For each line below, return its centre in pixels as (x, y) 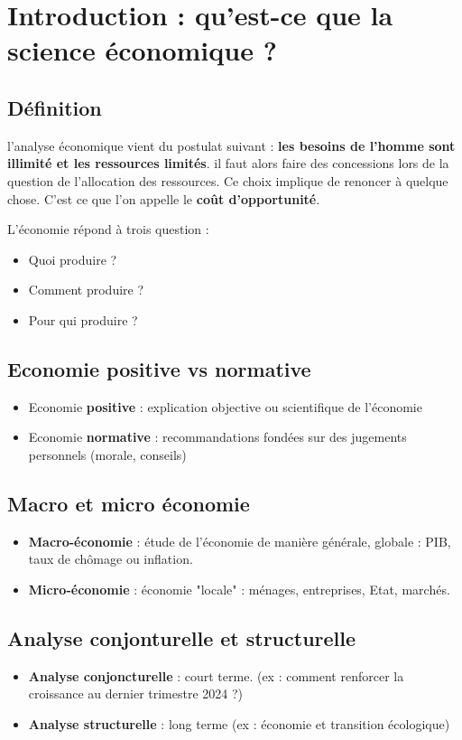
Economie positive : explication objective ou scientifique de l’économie (225, 406)
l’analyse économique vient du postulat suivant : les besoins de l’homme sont (231, 145)
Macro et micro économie (129, 503)
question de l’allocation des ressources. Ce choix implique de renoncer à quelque (228, 180)
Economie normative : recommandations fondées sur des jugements (217, 437)
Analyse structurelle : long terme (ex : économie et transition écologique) (239, 723)
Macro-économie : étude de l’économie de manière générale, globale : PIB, (240, 541)
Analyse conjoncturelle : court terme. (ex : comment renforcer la (216, 675)
